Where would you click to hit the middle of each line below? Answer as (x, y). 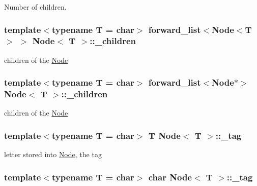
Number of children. (35, 7)
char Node (170, 177)
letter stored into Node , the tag (53, 154)
